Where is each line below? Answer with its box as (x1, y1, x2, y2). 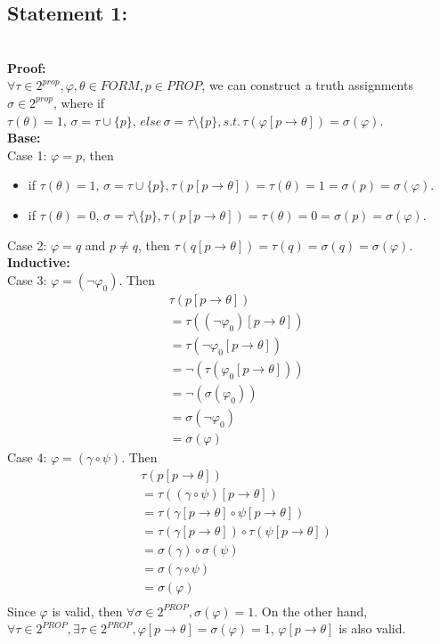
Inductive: (7, 253, 70, 272)
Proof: (7, 58, 46, 77)
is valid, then (52, 601, 123, 620)
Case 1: (7, 145, 47, 164)
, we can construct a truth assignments (201, 76, 413, 94)
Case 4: (7, 447, 47, 466)
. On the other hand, (254, 601, 368, 620)
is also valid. (338, 619, 406, 638)
